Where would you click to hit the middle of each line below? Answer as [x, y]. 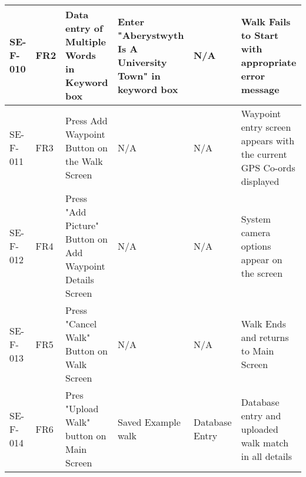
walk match [265, 442]
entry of [84, 28]
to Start [260, 35]
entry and [261, 415]
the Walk [84, 161]
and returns [265, 337]
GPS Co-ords [268, 168]
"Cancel [81, 324]
